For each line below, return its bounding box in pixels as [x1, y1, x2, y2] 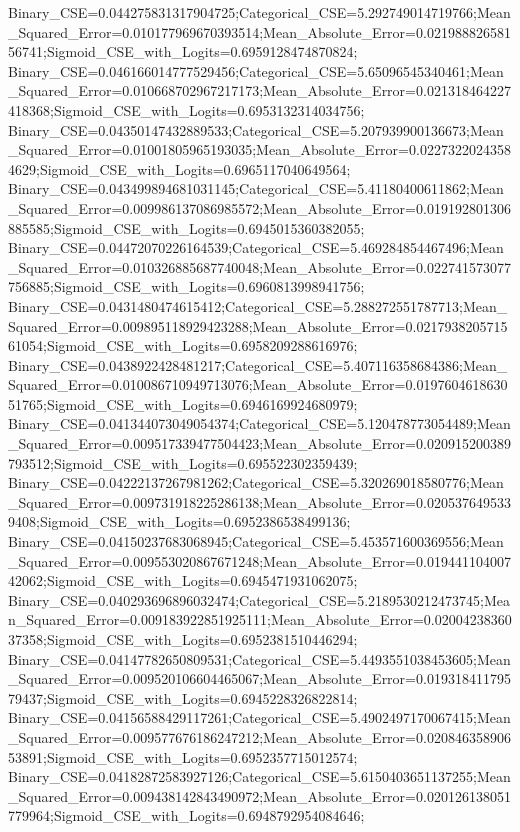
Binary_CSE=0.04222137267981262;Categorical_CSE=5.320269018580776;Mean [8, 472, 504, 493]
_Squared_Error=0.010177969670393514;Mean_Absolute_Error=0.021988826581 [8, 21, 511, 42]
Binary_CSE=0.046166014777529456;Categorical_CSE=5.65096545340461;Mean [8, 60, 504, 81]
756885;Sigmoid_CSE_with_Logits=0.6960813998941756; [8, 276, 365, 297]
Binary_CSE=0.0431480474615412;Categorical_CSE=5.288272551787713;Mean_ [8, 295, 508, 316]
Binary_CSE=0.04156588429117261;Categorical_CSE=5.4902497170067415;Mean [8, 707, 511, 728]
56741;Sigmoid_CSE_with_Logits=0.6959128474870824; [8, 41, 358, 62]
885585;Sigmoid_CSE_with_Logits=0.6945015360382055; [8, 217, 365, 238]
